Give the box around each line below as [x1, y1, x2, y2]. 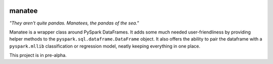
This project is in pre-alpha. [9, 52, 67, 58]
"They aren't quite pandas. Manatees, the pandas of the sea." [9, 20, 139, 26]
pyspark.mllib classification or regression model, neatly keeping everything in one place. [9, 43, 201, 49]
